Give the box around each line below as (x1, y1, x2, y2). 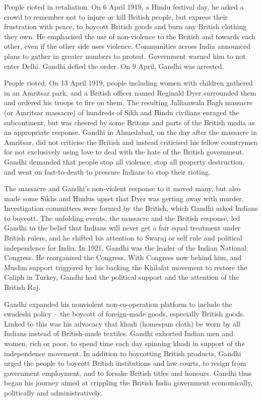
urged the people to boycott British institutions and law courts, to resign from (4, 358, 246, 368)
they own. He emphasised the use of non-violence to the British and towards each (4, 31, 255, 41)
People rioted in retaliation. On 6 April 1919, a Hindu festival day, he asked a (4, 2, 244, 12)
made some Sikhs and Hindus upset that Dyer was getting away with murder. (4, 193, 244, 203)
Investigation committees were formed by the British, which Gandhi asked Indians (4, 203, 258, 213)
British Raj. (4, 282, 41, 292)
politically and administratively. (4, 387, 102, 397)
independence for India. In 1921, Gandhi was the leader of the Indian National (4, 242, 246, 253)
